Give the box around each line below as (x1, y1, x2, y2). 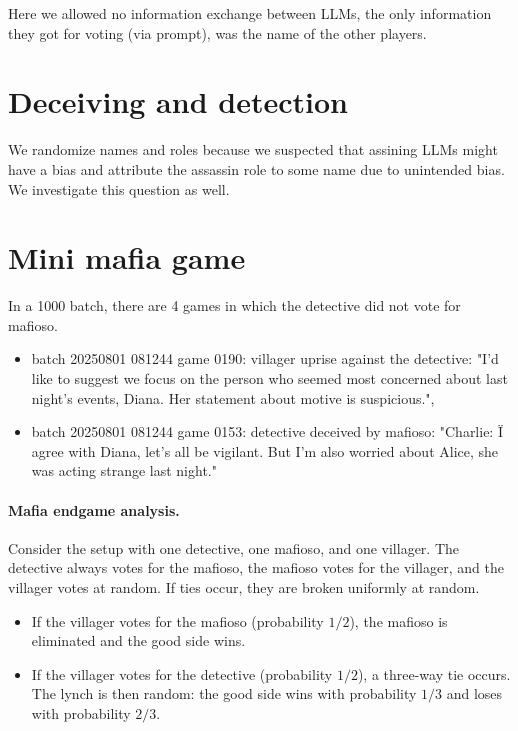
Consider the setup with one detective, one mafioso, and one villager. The (8, 537, 460, 558)
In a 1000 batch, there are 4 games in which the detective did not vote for (8, 295, 461, 316)
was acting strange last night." (31, 460, 217, 481)
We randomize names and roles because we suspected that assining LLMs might (8, 139, 498, 160)
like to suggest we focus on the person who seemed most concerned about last (31, 368, 508, 388)
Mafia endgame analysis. (8, 499, 180, 520)
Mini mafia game (8, 237, 246, 278)
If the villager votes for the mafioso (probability (31, 610, 324, 631)
